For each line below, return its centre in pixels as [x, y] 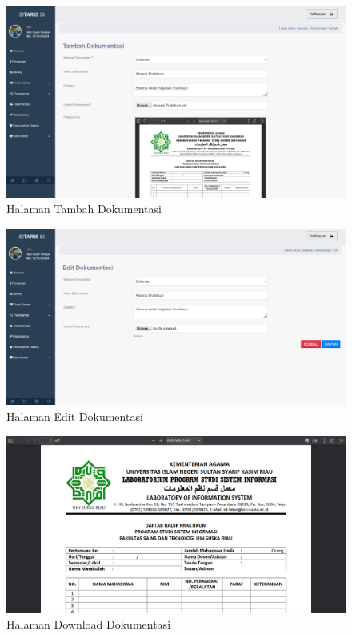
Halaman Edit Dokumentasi [75, 416]
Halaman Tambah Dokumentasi [84, 209]
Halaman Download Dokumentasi [89, 623]
